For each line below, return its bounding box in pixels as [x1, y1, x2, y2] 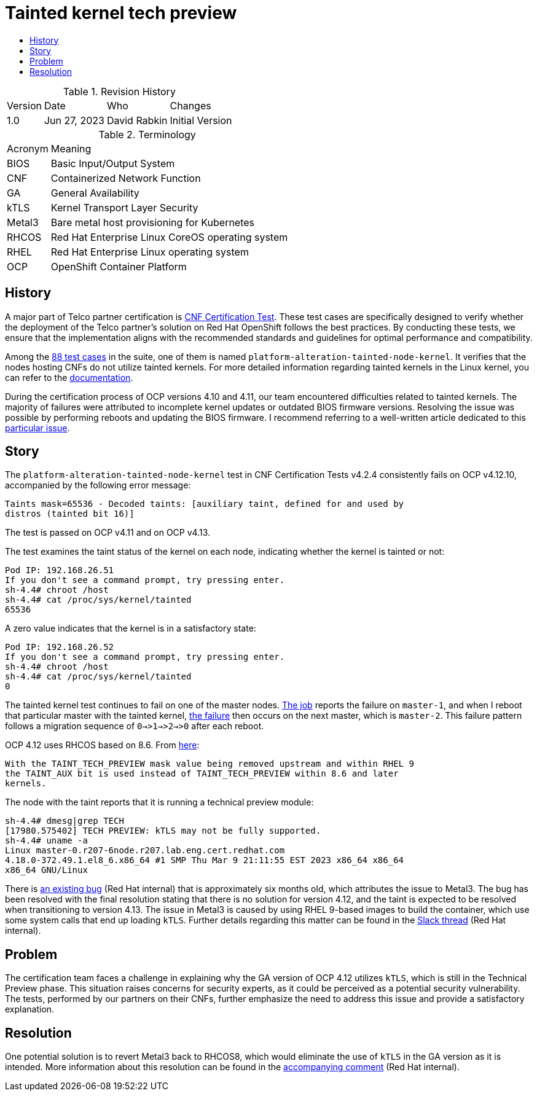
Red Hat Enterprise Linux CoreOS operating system [50, 230, 288, 243]
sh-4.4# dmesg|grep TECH [5, 816, 124, 826]
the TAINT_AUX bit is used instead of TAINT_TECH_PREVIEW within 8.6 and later [5, 769, 399, 779]
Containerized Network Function [50, 171, 201, 184]
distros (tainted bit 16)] [5, 509, 135, 519]
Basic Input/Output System [50, 157, 175, 170]
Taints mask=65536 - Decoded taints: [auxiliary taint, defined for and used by [5, 499, 404, 509]
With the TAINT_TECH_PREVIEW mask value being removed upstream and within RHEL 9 [5, 759, 414, 769]
